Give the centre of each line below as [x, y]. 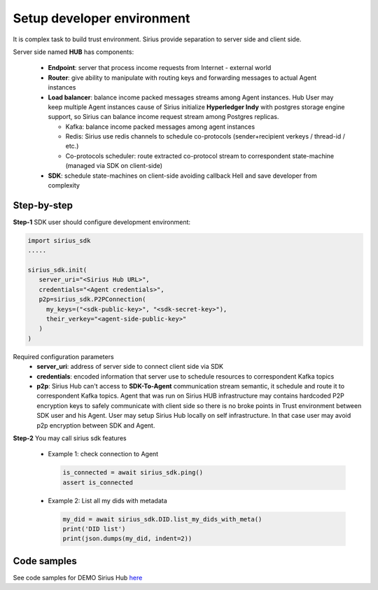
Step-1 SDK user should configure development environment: [102, 222]
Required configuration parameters [64, 356]
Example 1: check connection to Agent [103, 454]
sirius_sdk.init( [57, 270]
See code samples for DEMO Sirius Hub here [78, 577]
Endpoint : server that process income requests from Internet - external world [160, 68]
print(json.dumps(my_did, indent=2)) [127, 539]
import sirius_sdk [59, 240]
